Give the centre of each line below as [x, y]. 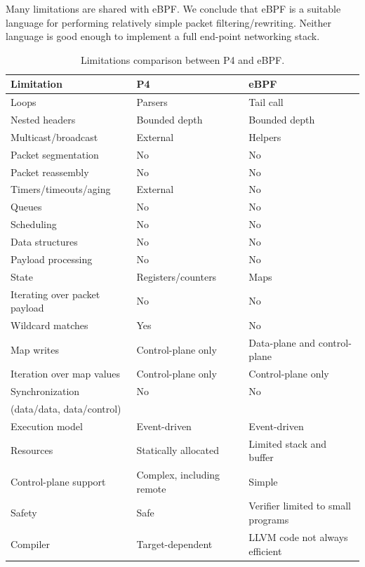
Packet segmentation [55, 154]
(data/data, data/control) [66, 408]
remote [151, 488]
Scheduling [34, 224]
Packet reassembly [50, 172]
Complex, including [178, 475]
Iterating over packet [55, 294]
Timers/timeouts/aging [61, 189]
